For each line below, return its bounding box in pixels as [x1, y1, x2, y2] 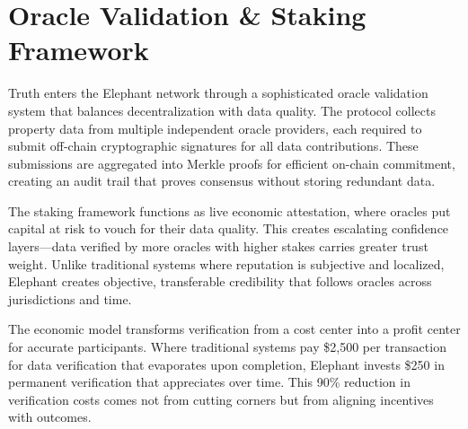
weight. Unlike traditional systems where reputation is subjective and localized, [8, 254, 445, 273]
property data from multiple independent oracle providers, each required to [8, 118, 422, 137]
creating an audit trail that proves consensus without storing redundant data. [8, 171, 436, 190]
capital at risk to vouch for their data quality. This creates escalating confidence [8, 219, 449, 238]
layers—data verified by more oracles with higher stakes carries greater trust [8, 237, 428, 256]
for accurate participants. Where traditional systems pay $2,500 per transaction [8, 337, 446, 356]
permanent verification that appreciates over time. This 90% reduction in [8, 372, 411, 391]
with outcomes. [8, 407, 92, 426]
